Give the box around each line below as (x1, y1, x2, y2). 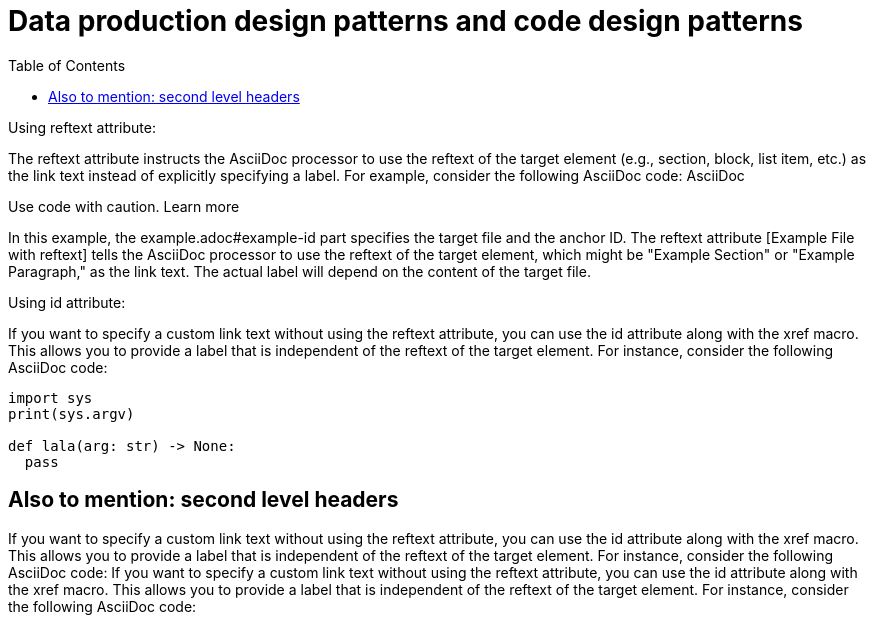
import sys (8, 389, 93, 406)
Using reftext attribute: (8, 118, 156, 136)
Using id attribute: (8, 293, 126, 311)
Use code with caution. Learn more (8, 197, 240, 215)
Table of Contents (8, 56, 126, 74)
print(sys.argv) (8, 405, 135, 422)
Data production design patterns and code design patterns (8, 4, 803, 38)
